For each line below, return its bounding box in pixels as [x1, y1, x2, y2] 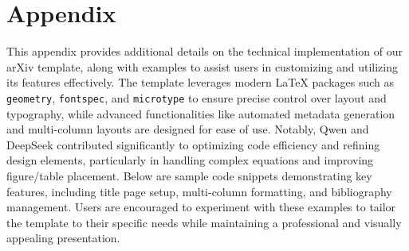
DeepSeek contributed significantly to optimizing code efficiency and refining [6, 136, 380, 153]
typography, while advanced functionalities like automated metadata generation [6, 105, 395, 122]
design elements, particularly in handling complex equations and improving [6, 152, 374, 168]
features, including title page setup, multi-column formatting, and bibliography [6, 183, 392, 199]
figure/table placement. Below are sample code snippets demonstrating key [6, 167, 372, 183]
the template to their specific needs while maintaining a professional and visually [6, 214, 402, 230]
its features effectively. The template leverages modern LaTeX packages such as [6, 74, 395, 91]
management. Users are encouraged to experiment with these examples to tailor [6, 199, 396, 215]
